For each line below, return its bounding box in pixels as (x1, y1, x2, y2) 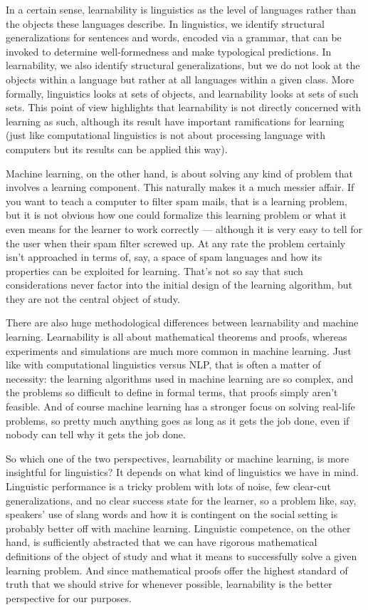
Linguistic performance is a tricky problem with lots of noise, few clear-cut (6, 479, 331, 493)
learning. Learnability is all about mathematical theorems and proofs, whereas (6, 329, 347, 344)
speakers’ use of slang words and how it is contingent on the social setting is (6, 507, 338, 522)
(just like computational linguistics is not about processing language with (6, 128, 325, 143)
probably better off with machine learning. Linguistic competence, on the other (6, 520, 351, 535)
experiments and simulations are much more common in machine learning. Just (6, 343, 352, 358)
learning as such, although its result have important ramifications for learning (6, 113, 345, 128)
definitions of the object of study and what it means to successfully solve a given (6, 548, 357, 563)
